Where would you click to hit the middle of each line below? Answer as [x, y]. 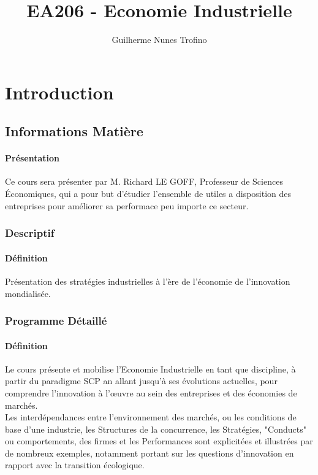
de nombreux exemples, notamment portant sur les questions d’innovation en [150, 453]
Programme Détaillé [56, 321]
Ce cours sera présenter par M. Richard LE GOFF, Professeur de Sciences [144, 181]
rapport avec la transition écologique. [75, 465]
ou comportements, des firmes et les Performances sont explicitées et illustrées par [159, 441]
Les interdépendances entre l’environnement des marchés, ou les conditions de [151, 417]
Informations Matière [74, 131]
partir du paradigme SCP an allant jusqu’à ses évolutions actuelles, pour [141, 381]
